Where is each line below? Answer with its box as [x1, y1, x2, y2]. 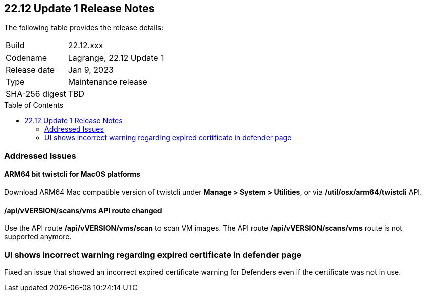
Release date [6, 65, 55, 75]
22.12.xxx [68, 40, 103, 51]
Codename [6, 53, 47, 63]
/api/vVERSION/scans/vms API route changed [4, 206, 162, 215]
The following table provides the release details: [4, 23, 164, 32]
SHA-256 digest [6, 89, 66, 100]
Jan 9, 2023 [68, 65, 114, 75]
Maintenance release [68, 77, 147, 87]
